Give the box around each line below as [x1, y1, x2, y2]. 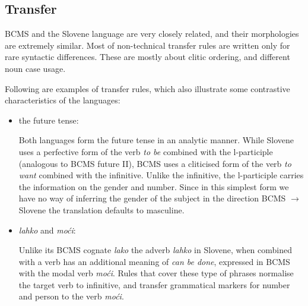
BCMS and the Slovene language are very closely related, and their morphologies [5, 27, 299, 40]
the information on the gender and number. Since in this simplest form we [18, 180, 289, 193]
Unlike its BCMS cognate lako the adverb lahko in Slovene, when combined [18, 244, 293, 256]
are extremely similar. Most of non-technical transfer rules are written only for [5, 39, 290, 51]
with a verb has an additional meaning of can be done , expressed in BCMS [18, 255, 290, 267]
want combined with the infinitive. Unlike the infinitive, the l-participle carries [18, 169, 304, 181]
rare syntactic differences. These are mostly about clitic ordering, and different [5, 51, 290, 63]
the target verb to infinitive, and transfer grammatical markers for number [18, 278, 290, 291]
